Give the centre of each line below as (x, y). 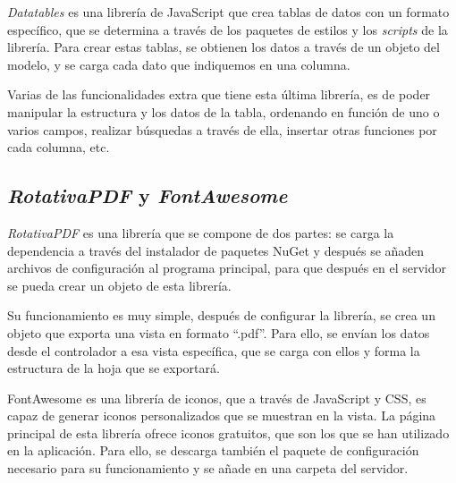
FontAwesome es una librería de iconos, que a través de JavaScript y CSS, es (217, 398)
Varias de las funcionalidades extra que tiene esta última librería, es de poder (219, 94)
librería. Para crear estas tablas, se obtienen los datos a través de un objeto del (224, 47)
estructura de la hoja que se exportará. (114, 368)
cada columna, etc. (59, 147)
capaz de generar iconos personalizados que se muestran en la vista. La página (222, 415)
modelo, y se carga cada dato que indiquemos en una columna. (179, 64)
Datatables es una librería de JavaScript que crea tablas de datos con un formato (228, 12)
